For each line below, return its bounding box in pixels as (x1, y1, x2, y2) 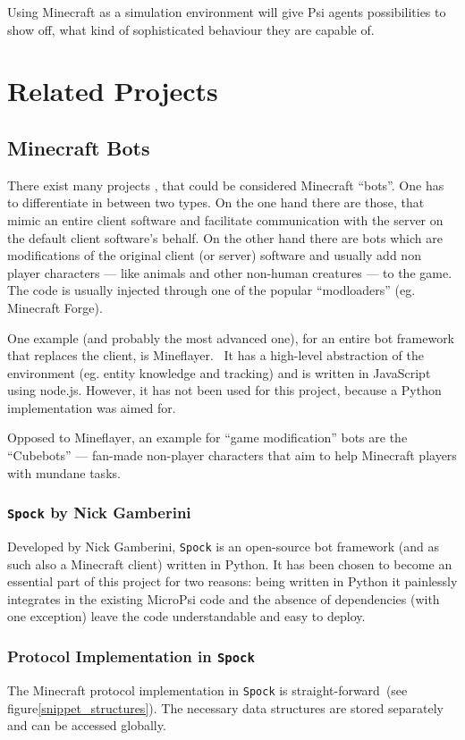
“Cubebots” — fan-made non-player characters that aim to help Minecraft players (7, 446, 457, 465)
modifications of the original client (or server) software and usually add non (7, 246, 421, 265)
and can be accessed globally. (7, 716, 166, 735)
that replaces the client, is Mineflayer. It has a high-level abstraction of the (7, 346, 424, 365)
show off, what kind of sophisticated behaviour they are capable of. (7, 20, 375, 38)
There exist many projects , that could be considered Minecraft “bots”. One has (7, 175, 444, 194)
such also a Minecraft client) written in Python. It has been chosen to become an (7, 554, 452, 573)
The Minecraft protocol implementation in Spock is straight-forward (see (7, 680, 408, 699)
